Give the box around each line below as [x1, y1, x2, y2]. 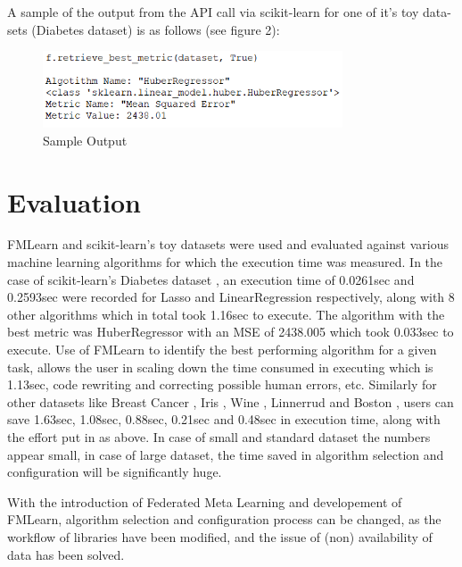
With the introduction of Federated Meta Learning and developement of [7, 492, 402, 511]
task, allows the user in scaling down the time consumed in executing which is [7, 357, 433, 376]
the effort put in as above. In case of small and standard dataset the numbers [7, 427, 431, 446]
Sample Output [43, 130, 128, 149]
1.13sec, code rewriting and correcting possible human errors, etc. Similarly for [7, 375, 437, 394]
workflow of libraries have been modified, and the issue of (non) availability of [7, 527, 433, 546]
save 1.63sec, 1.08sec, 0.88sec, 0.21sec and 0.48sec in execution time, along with [7, 410, 441, 429]
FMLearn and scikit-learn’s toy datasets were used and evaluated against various [7, 235, 449, 254]
